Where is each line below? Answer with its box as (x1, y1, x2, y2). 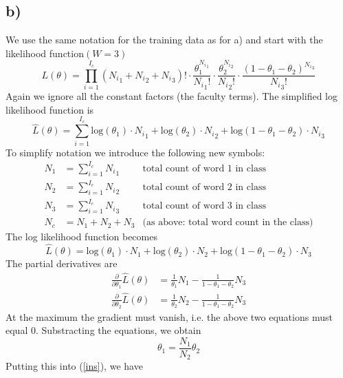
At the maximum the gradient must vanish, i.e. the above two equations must (5, 309, 333, 324)
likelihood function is (5, 102, 94, 116)
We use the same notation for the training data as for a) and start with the (5, 32, 323, 47)
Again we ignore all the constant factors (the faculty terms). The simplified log (5, 88, 338, 103)
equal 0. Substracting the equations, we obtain (5, 323, 201, 337)
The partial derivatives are (5, 256, 118, 271)
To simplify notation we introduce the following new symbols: (5, 145, 265, 159)
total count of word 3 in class (142, 201, 266, 211)
